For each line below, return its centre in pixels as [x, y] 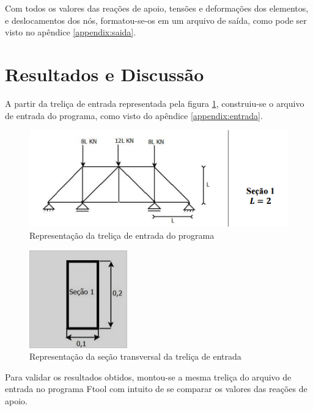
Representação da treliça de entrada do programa [122, 235]
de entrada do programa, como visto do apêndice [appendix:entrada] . [134, 115]
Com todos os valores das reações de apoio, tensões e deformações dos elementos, [157, 8]
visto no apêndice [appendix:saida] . [71, 32]
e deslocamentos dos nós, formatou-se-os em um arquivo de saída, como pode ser [156, 20]
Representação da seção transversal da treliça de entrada [135, 356]
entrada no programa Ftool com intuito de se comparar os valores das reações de [156, 389]
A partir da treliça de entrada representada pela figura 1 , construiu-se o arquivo [155, 103]
